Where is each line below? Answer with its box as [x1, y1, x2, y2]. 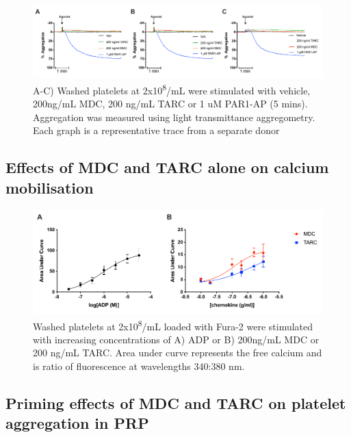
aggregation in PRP [5, 412, 149, 434]
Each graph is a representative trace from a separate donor [33, 123, 280, 137]
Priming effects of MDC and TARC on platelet [5, 392, 346, 413]
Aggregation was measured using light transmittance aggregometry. [33, 109, 315, 124]
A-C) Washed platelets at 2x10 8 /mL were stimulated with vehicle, [33, 81, 311, 97]
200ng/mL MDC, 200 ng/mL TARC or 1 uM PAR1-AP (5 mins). [33, 96, 308, 111]
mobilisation [5, 176, 94, 198]
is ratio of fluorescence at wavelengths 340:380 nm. [33, 358, 245, 373]
